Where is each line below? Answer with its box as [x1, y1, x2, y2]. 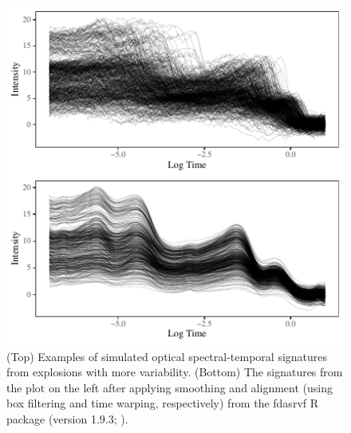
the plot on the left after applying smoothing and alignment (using [6, 379, 333, 395]
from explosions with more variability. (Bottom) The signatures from [6, 363, 343, 380]
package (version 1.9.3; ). [6, 410, 128, 427]
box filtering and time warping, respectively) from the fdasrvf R [6, 395, 319, 411]
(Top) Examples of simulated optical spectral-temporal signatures [6, 348, 328, 364]
